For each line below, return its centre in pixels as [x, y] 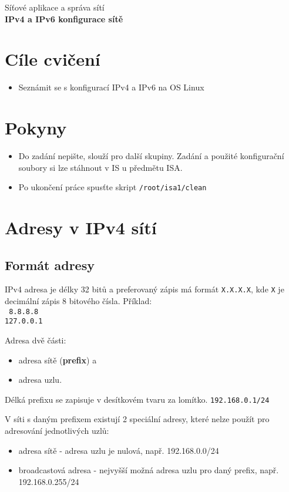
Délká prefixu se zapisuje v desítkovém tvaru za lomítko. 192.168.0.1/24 [137, 399]
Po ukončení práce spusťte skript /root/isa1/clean [112, 187]
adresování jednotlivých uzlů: [57, 431]
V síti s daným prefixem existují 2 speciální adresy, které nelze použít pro [137, 419]
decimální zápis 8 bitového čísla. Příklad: [78, 301]
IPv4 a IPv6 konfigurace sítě [64, 18]
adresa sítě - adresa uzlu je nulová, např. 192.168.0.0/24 [119, 450]
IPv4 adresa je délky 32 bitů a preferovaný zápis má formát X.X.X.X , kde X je [144, 289]
